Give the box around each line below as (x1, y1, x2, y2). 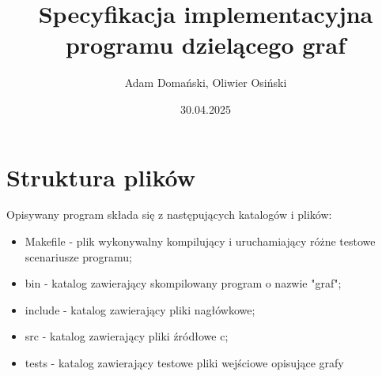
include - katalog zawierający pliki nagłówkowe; (25, 301, 255, 318)
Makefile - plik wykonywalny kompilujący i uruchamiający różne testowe (25, 233, 376, 250)
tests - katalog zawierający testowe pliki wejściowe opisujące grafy (25, 355, 344, 370)
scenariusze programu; (25, 248, 133, 265)
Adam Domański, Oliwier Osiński (124, 74, 287, 91)
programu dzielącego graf (65, 28, 346, 61)
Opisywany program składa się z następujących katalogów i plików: (6, 206, 332, 223)
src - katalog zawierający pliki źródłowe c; (25, 328, 229, 344)
